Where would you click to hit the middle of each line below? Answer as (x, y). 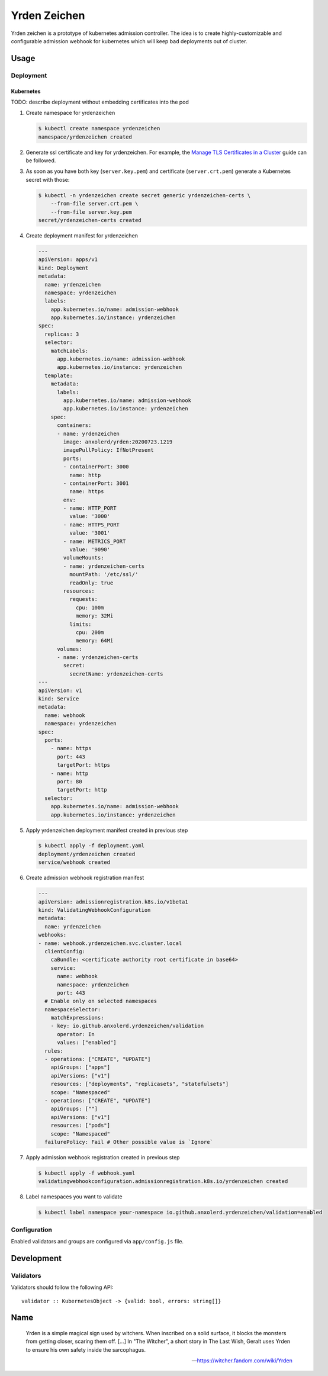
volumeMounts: (83, 558)
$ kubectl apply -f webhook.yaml (87, 1173)
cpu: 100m (90, 607)
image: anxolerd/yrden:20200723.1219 (118, 442)
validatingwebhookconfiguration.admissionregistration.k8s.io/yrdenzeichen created (163, 1182)
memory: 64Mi (94, 641)
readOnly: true (91, 583)
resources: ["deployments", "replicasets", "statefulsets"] (140, 1084)
